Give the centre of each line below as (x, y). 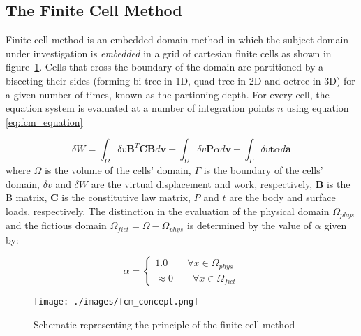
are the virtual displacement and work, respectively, (202, 183)
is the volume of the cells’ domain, (118, 170)
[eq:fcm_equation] (44, 121)
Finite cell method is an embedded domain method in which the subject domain (177, 39)
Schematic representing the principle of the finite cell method (164, 324)
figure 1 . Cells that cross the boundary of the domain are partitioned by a (165, 67)
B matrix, (27, 197)
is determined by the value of (249, 225)
